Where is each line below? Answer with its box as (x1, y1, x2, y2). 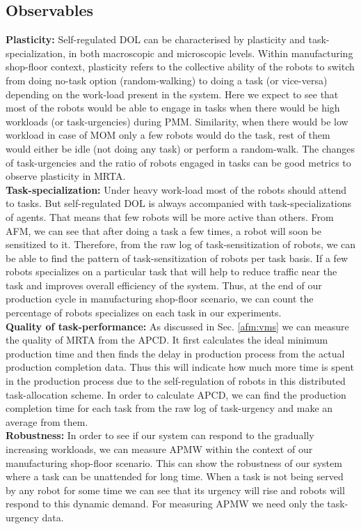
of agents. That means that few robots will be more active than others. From (6, 209, 334, 224)
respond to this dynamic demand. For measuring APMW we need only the (6, 496, 324, 511)
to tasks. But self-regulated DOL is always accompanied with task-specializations (6, 196, 352, 210)
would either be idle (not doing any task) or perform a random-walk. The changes (6, 141, 355, 155)
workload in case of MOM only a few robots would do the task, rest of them (6, 128, 330, 142)
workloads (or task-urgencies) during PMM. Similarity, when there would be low (6, 114, 348, 128)
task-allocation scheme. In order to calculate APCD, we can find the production (6, 387, 346, 401)
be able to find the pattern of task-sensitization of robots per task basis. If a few (6, 250, 348, 265)
